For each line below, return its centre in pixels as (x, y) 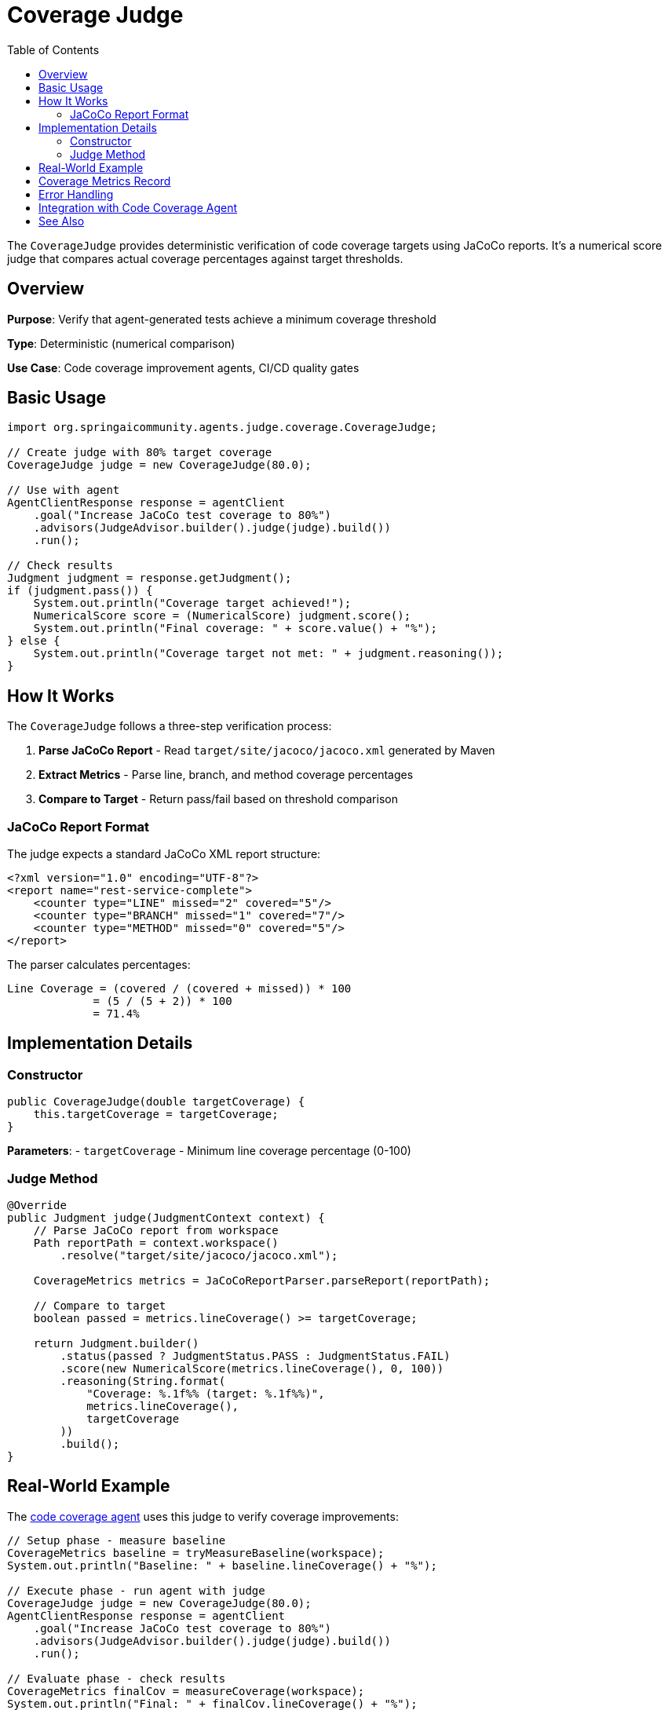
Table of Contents (53, 49)
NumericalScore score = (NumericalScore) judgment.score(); (222, 616)
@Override (37, 1205)
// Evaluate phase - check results (117, 1678)
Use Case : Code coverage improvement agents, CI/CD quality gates (183, 367)
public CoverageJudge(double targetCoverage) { (156, 1102)
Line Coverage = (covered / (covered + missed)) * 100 (179, 989)
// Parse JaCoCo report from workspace (156, 1230)
